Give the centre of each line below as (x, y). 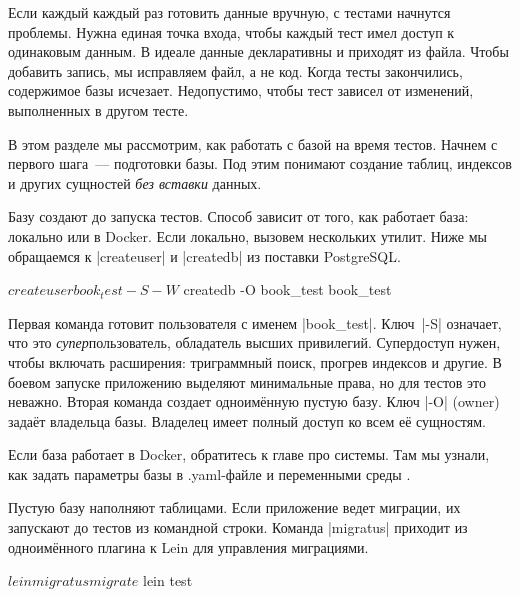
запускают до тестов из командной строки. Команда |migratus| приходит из (238, 527)
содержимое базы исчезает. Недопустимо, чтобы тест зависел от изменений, (241, 90)
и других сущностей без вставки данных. (135, 182)
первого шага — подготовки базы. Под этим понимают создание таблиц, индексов (260, 163)
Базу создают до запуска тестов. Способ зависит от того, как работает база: (238, 216)
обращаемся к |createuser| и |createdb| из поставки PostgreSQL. (204, 255)
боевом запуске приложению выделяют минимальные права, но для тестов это (247, 381)
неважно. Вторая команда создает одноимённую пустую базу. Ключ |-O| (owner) (254, 401)
